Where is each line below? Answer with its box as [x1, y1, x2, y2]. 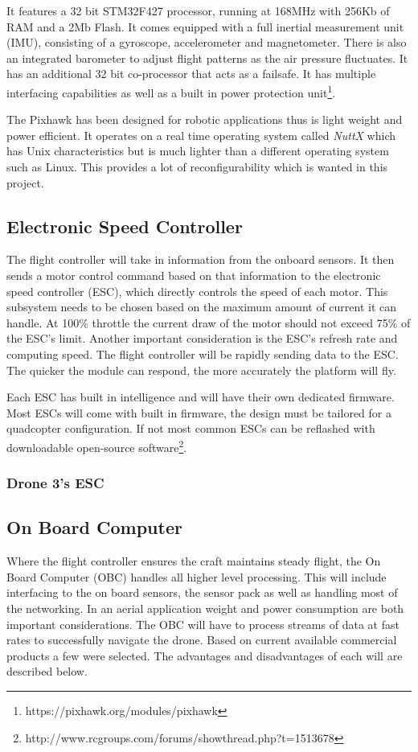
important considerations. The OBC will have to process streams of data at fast [6, 615, 400, 632]
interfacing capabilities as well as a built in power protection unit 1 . [6, 81, 336, 101]
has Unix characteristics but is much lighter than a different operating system [6, 142, 389, 159]
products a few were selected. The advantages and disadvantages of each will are [6, 647, 403, 664]
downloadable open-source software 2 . [6, 436, 187, 455]
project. [6, 174, 44, 191]
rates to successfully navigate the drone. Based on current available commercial [6, 631, 397, 648]
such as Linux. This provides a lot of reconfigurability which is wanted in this [6, 158, 388, 175]
